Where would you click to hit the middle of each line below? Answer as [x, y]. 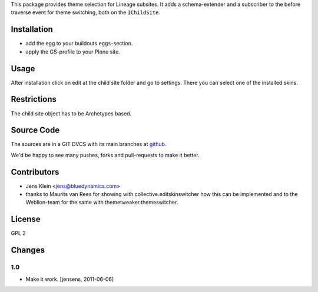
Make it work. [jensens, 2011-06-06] [70, 279]
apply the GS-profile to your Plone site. [73, 52]
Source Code [35, 130]
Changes [28, 250]
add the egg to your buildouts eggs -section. [79, 44]
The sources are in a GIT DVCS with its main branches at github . [89, 144]
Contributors [35, 172]
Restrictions [34, 99]
